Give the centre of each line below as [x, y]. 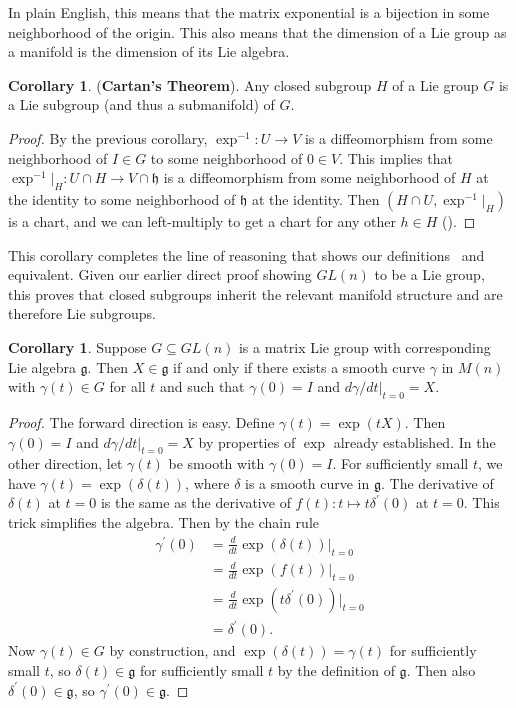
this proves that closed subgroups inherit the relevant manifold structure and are [255, 293]
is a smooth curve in [307, 482]
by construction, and [172, 650]
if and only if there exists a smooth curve [299, 366]
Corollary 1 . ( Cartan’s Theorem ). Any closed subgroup [190, 84]
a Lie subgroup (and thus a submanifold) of [141, 104]
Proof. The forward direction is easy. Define [141, 421]
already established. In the [414, 441]
